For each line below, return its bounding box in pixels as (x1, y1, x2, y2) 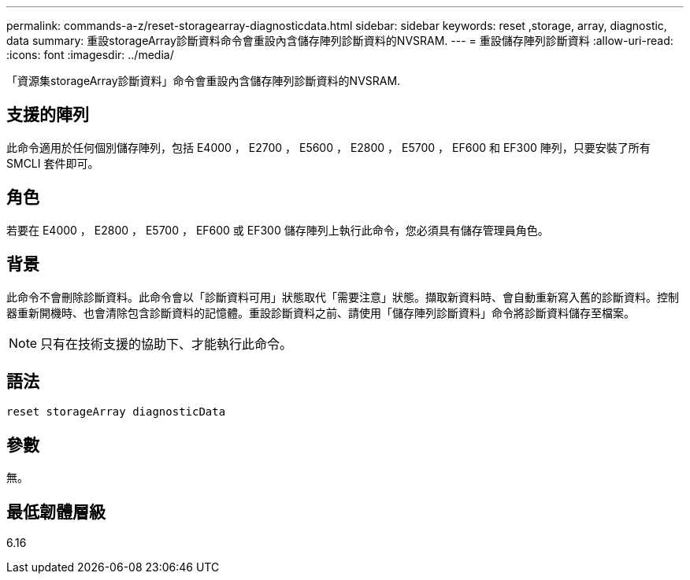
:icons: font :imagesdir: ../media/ (6, 48, 174, 61)
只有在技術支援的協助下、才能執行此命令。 (40, 335, 293, 352)
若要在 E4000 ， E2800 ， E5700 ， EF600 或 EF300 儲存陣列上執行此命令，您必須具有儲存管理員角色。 (6, 223, 549, 237)
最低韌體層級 (6, 501, 106, 522)
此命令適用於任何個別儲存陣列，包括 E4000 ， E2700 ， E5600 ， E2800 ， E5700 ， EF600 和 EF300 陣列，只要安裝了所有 (6, 140, 651, 154)
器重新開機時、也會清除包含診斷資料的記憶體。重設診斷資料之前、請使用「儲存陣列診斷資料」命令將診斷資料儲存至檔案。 (6, 305, 635, 320)
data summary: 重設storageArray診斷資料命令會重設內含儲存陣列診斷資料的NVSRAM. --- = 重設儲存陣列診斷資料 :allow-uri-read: (6, 34, 673, 47)
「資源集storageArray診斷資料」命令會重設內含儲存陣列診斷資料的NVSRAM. (6, 74, 401, 87)
